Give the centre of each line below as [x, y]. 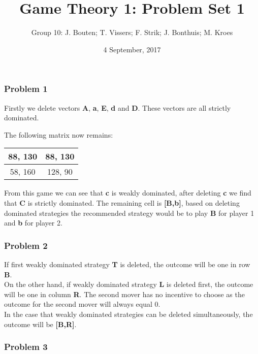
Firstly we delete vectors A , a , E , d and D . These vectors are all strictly [118, 107]
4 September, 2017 [132, 49]
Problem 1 [26, 89]
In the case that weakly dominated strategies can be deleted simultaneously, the [128, 314]
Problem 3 [26, 347]
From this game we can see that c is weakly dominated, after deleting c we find [128, 193]
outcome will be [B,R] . [40, 324]
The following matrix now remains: [59, 134]
